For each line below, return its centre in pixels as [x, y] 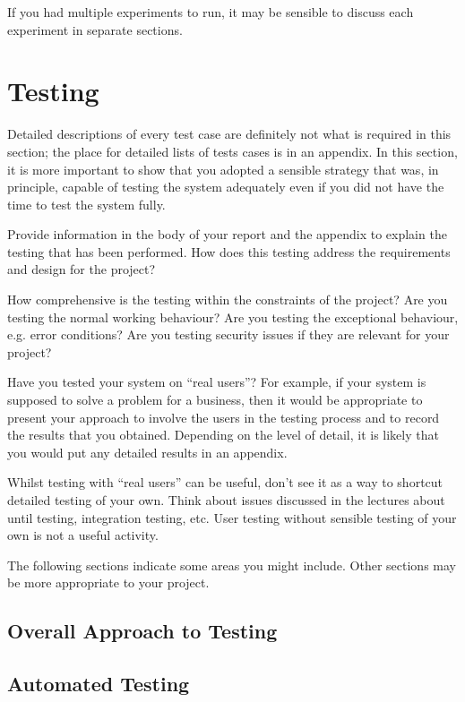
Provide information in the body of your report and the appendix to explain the [227, 234]
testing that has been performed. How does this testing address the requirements [229, 251]
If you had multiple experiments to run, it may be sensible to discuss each [211, 12]
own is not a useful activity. [83, 535]
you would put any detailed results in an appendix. [147, 452]
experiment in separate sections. [95, 29]
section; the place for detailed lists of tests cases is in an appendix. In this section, [232, 151]
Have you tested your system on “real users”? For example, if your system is [217, 382]
